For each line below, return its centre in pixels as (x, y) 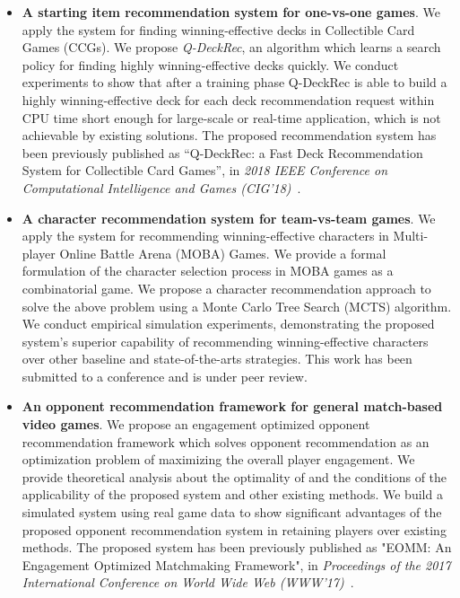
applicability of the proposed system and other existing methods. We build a (232, 494)
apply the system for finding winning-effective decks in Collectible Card (218, 29)
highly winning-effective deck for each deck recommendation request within (228, 99)
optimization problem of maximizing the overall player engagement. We (218, 459)
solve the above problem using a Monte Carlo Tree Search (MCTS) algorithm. (237, 306)
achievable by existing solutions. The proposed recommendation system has (229, 135)
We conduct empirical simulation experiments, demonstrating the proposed (228, 324)
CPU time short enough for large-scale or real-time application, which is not (231, 117)
